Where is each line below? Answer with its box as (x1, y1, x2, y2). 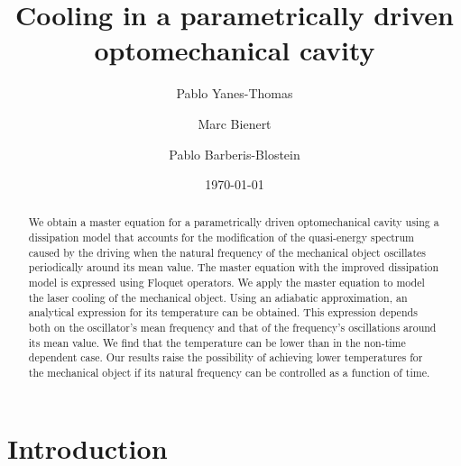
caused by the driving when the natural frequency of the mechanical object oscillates (28, 244, 427, 260)
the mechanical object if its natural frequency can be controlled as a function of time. (28, 365, 430, 380)
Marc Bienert (198, 114, 272, 132)
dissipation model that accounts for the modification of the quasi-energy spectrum (28, 230, 414, 245)
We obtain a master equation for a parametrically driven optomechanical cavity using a (28, 215, 439, 230)
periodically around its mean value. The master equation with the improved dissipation (28, 260, 439, 275)
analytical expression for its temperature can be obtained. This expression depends (28, 305, 418, 320)
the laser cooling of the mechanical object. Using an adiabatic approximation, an (28, 289, 408, 305)
